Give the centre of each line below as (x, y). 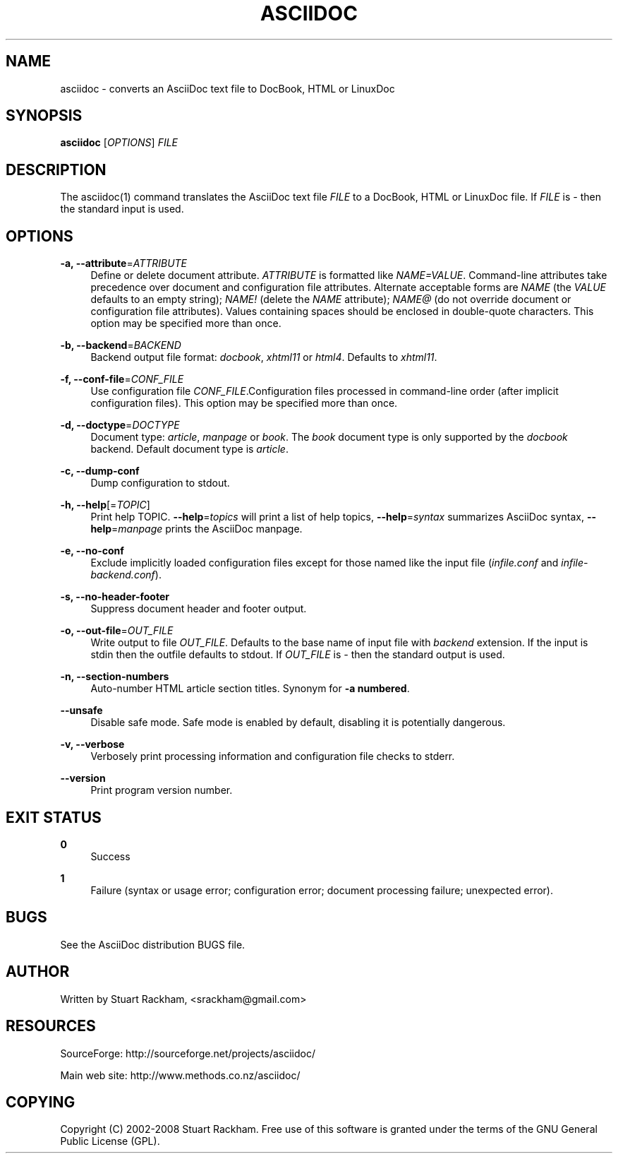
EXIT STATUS (54, 817)
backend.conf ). (126, 575)
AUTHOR (38, 972)
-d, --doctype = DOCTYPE (120, 425)
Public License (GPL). (110, 1141)
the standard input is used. (122, 209)
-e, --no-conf (92, 551)
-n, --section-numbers (115, 677)
